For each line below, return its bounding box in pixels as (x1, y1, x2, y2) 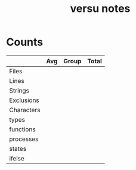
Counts (6, 35, 44, 49)
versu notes (70, 2, 131, 16)
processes (9, 135, 39, 143)
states (9, 144, 27, 153)
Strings (9, 86, 30, 94)
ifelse (9, 154, 25, 162)
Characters (9, 106, 41, 114)
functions (9, 125, 36, 133)
